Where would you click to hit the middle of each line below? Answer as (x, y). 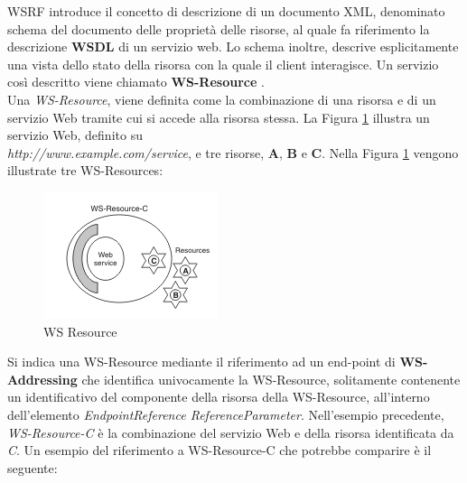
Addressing (42, 379)
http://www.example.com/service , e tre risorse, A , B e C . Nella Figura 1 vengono (233, 152)
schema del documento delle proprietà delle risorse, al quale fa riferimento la (219, 28)
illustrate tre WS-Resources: (85, 170)
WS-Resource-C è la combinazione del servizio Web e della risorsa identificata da (231, 432)
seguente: (33, 467)
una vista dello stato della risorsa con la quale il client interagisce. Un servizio (223, 64)
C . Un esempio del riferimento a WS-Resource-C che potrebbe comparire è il (219, 450)
